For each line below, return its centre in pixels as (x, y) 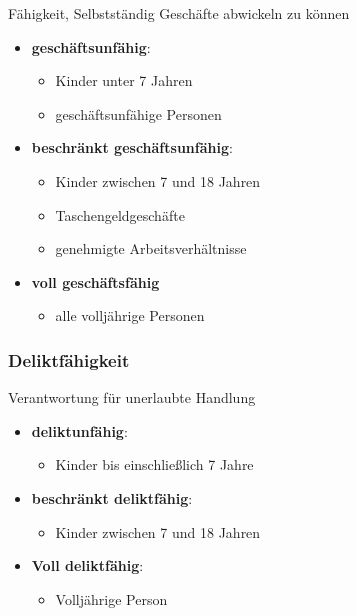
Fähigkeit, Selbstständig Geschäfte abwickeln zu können (179, 13)
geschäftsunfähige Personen (138, 113)
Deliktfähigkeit (69, 359)
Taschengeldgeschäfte (120, 214)
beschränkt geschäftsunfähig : (132, 147)
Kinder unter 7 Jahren (124, 80)
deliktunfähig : (79, 430)
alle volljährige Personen (130, 315)
